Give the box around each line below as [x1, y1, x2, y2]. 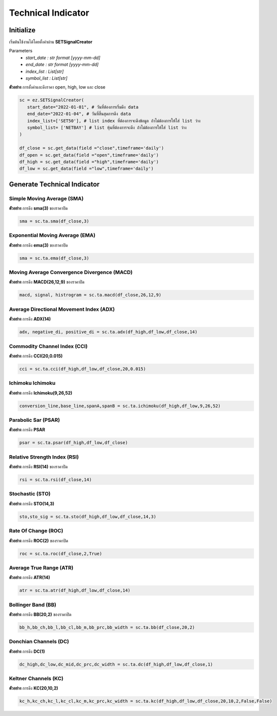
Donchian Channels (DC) [9, 638, 69, 645]
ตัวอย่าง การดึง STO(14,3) [9, 501, 55, 507]
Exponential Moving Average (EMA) [9, 232, 95, 239]
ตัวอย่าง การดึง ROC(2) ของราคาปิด [9, 537, 69, 543]
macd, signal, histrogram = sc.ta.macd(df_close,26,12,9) [19, 292, 162, 298]
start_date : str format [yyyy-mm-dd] [25, 54, 100, 61]
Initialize [9, 26, 36, 34]
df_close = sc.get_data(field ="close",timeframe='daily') [19, 145, 164, 151]
